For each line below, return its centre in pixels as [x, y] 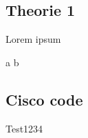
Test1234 [24, 128]
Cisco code [44, 99]
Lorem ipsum [33, 39]
